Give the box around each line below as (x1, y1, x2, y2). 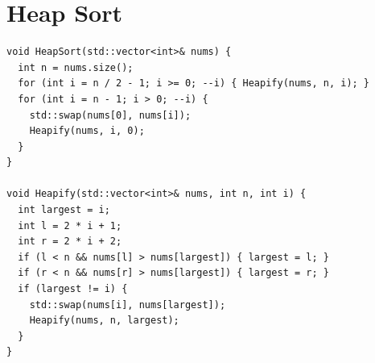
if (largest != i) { (18, 283, 128, 295)
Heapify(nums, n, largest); (29, 315, 179, 327)
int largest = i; (18, 204, 110, 216)
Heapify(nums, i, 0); (29, 125, 145, 137)
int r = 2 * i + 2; (18, 236, 122, 248)
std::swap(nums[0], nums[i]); (29, 109, 192, 121)
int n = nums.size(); (18, 61, 134, 73)
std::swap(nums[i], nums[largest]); (29, 298, 226, 311)
